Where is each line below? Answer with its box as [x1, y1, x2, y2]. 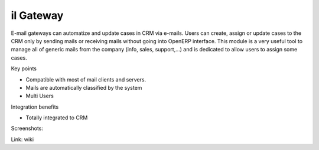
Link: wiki [11, 136, 34, 143]
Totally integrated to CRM [25, 114, 88, 121]
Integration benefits [11, 103, 59, 110]
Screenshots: [11, 125, 44, 132]
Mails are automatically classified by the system [25, 84, 142, 91]
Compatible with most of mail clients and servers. [25, 76, 147, 83]
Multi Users [25, 92, 54, 100]
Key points [11, 65, 37, 72]
